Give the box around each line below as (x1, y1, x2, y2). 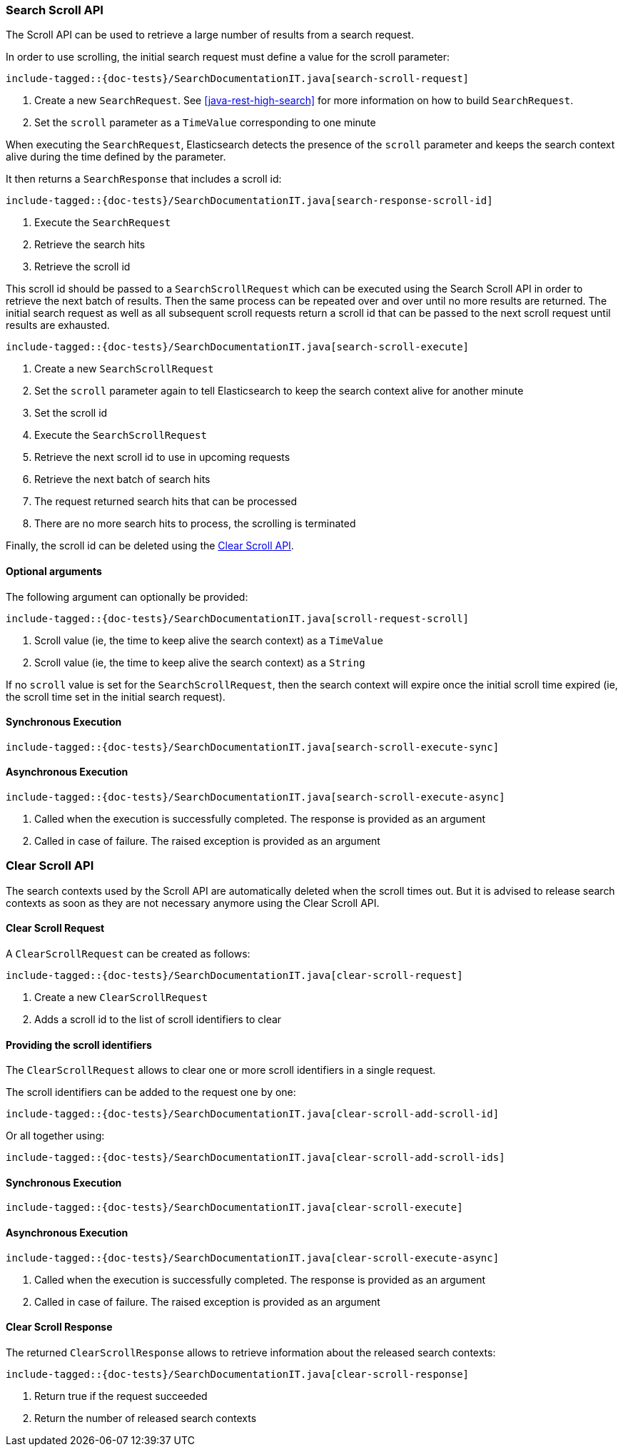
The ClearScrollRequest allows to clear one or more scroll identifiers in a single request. (6, 1064, 436, 1077)
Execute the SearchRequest (34, 216, 171, 229)
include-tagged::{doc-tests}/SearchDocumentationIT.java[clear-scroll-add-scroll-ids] (6, 1152, 505, 1164)
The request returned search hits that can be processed (34, 495, 298, 508)
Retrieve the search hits (34, 238, 146, 251)
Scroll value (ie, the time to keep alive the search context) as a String (34, 656, 365, 669)
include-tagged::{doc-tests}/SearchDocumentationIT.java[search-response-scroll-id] (6, 195, 493, 207)
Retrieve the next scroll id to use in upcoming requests (34, 451, 290, 464)
